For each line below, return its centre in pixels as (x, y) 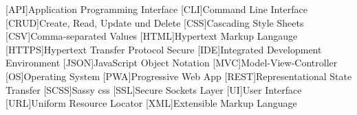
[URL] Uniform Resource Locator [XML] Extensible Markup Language (151, 103)
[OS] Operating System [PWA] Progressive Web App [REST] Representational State (179, 76)
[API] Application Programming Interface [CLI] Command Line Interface (156, 9)
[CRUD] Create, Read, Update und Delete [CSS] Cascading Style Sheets (155, 22)
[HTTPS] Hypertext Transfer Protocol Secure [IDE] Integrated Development (164, 49)
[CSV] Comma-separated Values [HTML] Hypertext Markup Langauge (152, 36)
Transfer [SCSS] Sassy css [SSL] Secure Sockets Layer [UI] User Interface (154, 89)
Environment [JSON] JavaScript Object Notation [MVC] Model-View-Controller (172, 63)
